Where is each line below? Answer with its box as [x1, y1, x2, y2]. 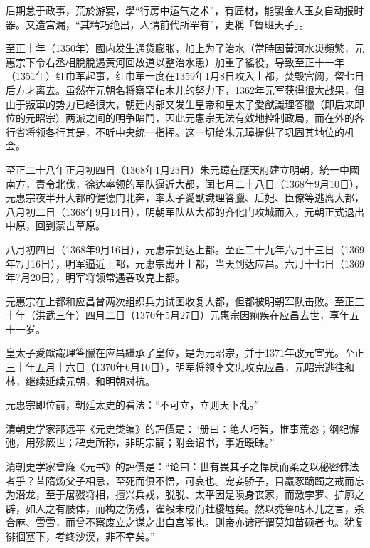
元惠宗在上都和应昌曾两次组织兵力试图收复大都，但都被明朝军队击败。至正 [6, 293, 354, 308]
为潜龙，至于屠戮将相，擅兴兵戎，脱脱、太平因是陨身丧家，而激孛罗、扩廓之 [6, 487, 364, 502]
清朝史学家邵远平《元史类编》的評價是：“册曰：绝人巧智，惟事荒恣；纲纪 [6, 421, 349, 436]
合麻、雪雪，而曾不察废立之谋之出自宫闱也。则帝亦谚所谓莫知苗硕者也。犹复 [6, 515, 364, 529]
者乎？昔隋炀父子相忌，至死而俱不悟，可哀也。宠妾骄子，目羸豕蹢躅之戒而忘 [6, 473, 364, 488]
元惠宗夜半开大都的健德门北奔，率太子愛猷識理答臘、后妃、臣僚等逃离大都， [6, 190, 364, 205]
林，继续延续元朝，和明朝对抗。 [6, 373, 155, 388]
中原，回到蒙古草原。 [6, 218, 105, 233]
